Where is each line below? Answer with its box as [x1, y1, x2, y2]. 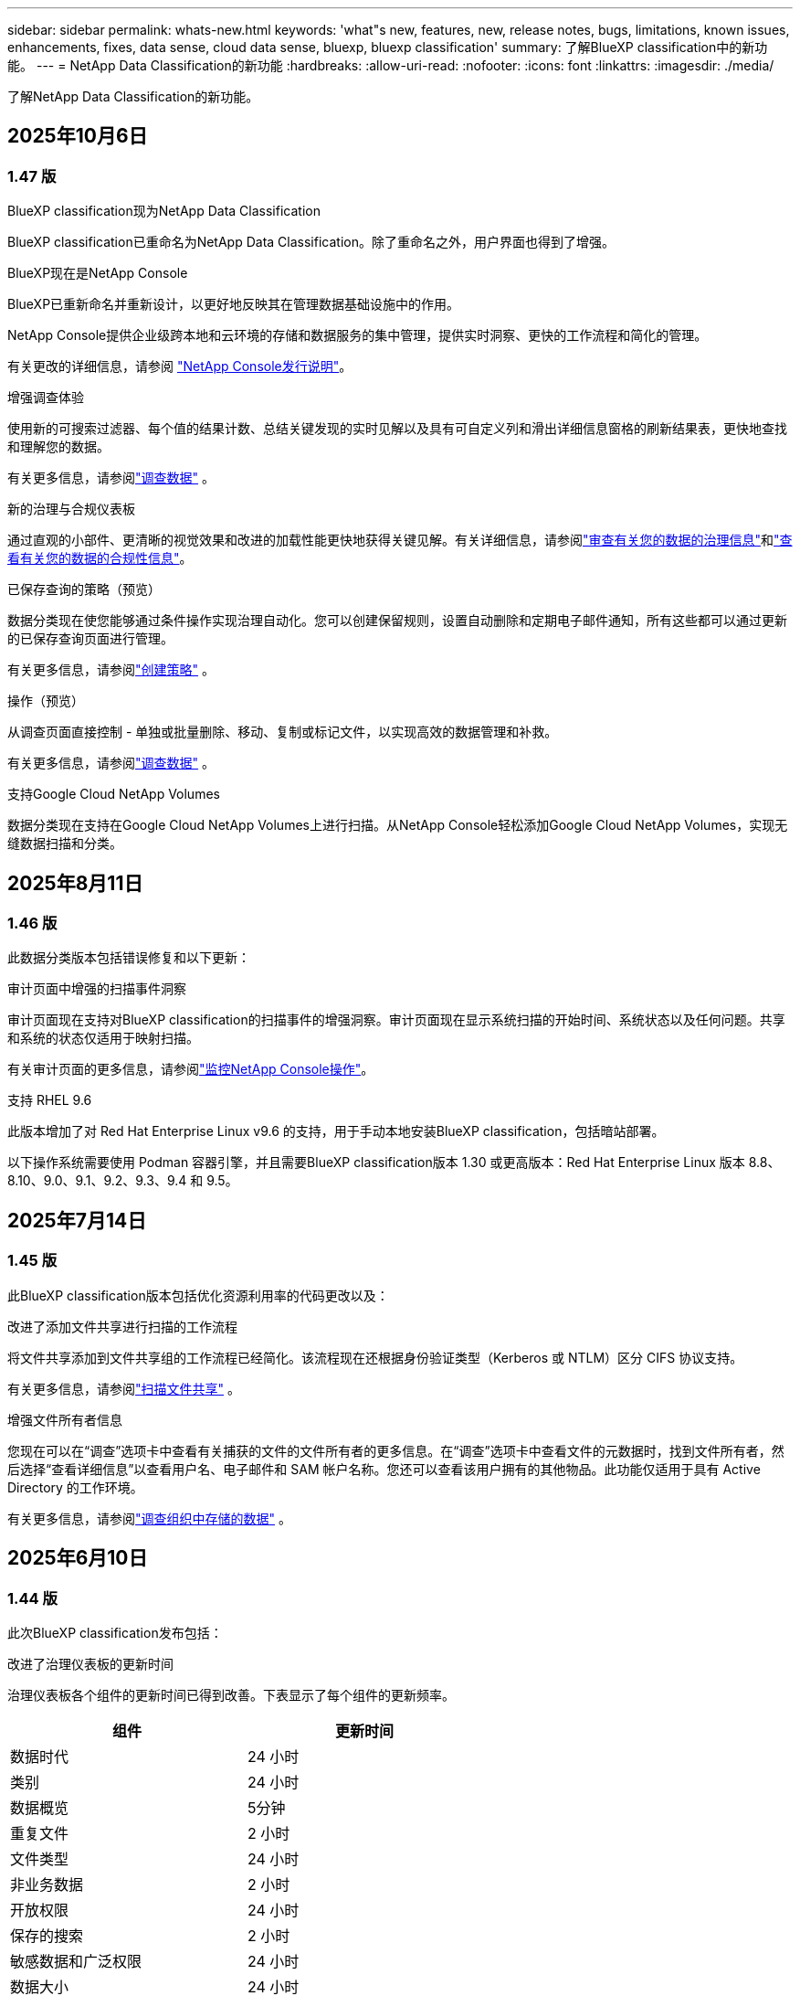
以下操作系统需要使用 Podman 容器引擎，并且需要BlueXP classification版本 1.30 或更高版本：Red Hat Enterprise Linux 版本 [7, 1154, 745, 1171]
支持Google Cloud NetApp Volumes [7, 786, 220, 802]
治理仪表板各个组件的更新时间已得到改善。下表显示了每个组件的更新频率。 [7, 1686, 455, 1703]
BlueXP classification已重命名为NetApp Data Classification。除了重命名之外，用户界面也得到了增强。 [7, 234, 615, 250]
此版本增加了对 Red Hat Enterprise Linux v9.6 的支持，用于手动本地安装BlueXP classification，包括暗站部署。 [7, 1123, 665, 1140]
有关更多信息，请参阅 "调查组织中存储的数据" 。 [7, 1510, 291, 1526]
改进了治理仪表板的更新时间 [7, 1655, 174, 1672]
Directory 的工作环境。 [7, 1479, 143, 1495]
